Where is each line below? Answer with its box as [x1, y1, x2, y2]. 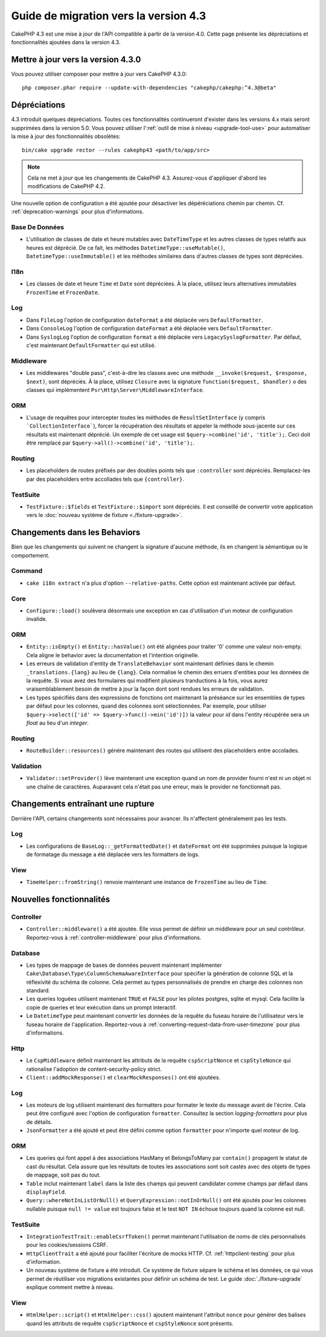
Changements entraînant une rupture [11, 799, 155, 809]
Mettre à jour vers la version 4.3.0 [11, 54, 141, 65]
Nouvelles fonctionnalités [11, 894, 110, 905]
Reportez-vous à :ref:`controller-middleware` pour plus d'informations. [26, 934, 202, 941]
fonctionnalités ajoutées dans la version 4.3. [11, 38, 121, 45]
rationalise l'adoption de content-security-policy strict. [26, 1065, 162, 1073]
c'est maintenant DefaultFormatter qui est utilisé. [26, 342, 156, 349]
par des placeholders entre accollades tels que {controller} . [26, 475, 184, 483]
